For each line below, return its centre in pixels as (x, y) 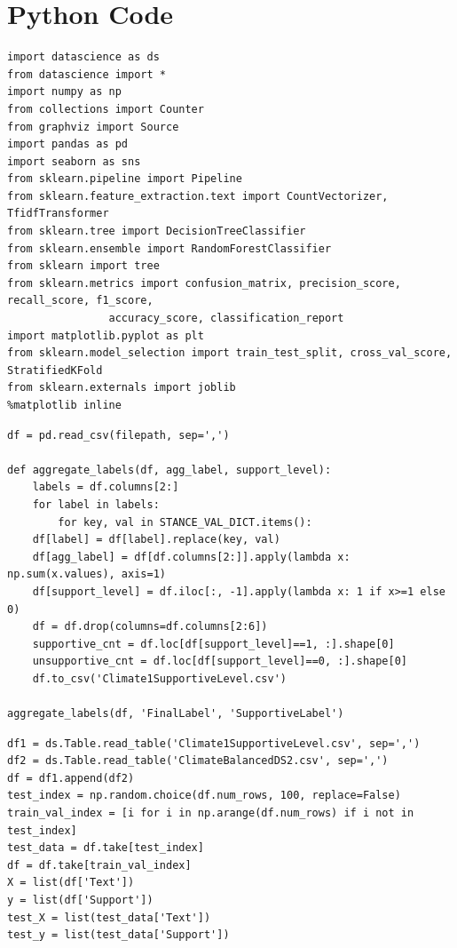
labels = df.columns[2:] (106, 487)
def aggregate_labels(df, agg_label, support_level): (169, 470)
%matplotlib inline (64, 405)
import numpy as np (64, 92)
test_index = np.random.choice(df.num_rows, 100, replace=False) (204, 796)
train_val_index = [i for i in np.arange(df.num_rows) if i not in (211, 813)
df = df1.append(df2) (71, 778)
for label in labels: (96, 504)
